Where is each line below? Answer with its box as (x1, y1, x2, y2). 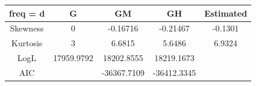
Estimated (204, 7, 248, 19)
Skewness (10, 22, 44, 34)
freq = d (9, 7, 45, 19)
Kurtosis (11, 37, 43, 49)
